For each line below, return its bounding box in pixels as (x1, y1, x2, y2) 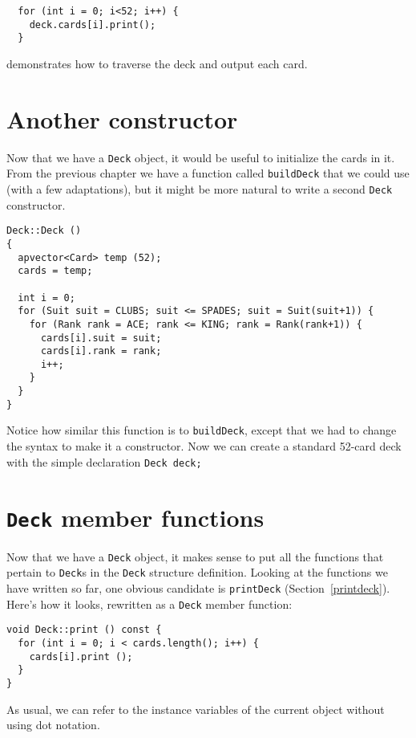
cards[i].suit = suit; (40, 332, 162, 344)
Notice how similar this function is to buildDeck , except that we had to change (6, 422, 397, 438)
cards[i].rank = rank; (40, 345, 162, 357)
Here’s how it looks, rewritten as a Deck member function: (6, 595, 293, 612)
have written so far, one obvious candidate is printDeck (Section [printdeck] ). (6, 579, 390, 596)
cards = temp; (18, 265, 93, 277)
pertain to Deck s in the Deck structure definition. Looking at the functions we (6, 564, 388, 581)
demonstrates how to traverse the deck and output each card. (6, 55, 308, 71)
